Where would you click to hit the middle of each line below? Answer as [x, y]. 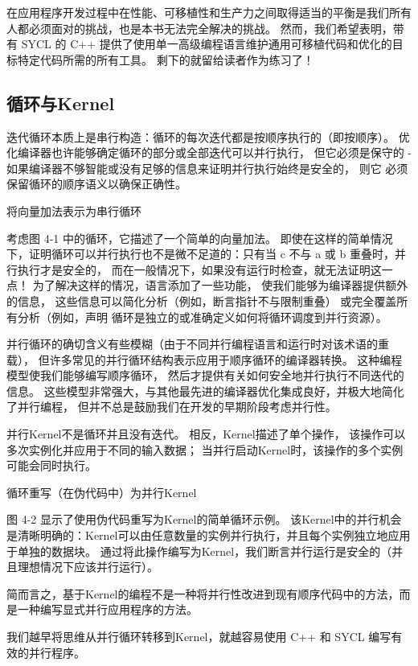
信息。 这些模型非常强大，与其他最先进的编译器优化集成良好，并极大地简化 [205, 391]
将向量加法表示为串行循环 [74, 210]
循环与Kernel [61, 103]
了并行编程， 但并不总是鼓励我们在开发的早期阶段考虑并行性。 [172, 407]
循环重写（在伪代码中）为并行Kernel [102, 492]
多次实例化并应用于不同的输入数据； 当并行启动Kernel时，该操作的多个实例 [205, 449]
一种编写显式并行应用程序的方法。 [107, 609]
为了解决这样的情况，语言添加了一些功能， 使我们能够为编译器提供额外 [220, 285]
